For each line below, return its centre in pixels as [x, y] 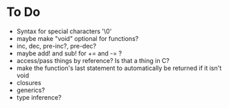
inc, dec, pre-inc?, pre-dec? [56, 46]
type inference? [39, 97]
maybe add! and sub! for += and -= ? [69, 53]
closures [29, 82]
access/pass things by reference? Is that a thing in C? [93, 60]
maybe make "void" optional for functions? [77, 38]
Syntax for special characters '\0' [64, 31]
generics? [31, 90]
